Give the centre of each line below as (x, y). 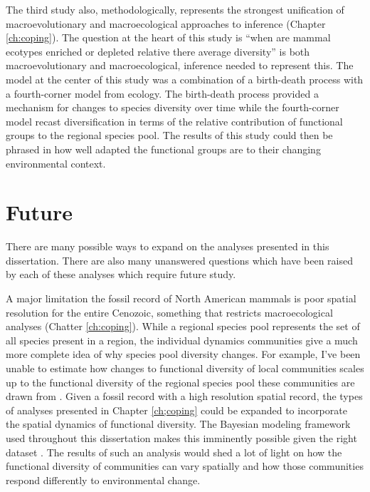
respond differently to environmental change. (103, 480)
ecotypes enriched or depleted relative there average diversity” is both (158, 51)
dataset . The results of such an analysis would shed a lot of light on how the (174, 452)
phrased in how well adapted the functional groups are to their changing (163, 149)
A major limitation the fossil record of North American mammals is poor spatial (181, 298)
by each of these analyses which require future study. (121, 274)
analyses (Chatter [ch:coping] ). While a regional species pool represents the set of (183, 326)
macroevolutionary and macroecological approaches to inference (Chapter (166, 23)
